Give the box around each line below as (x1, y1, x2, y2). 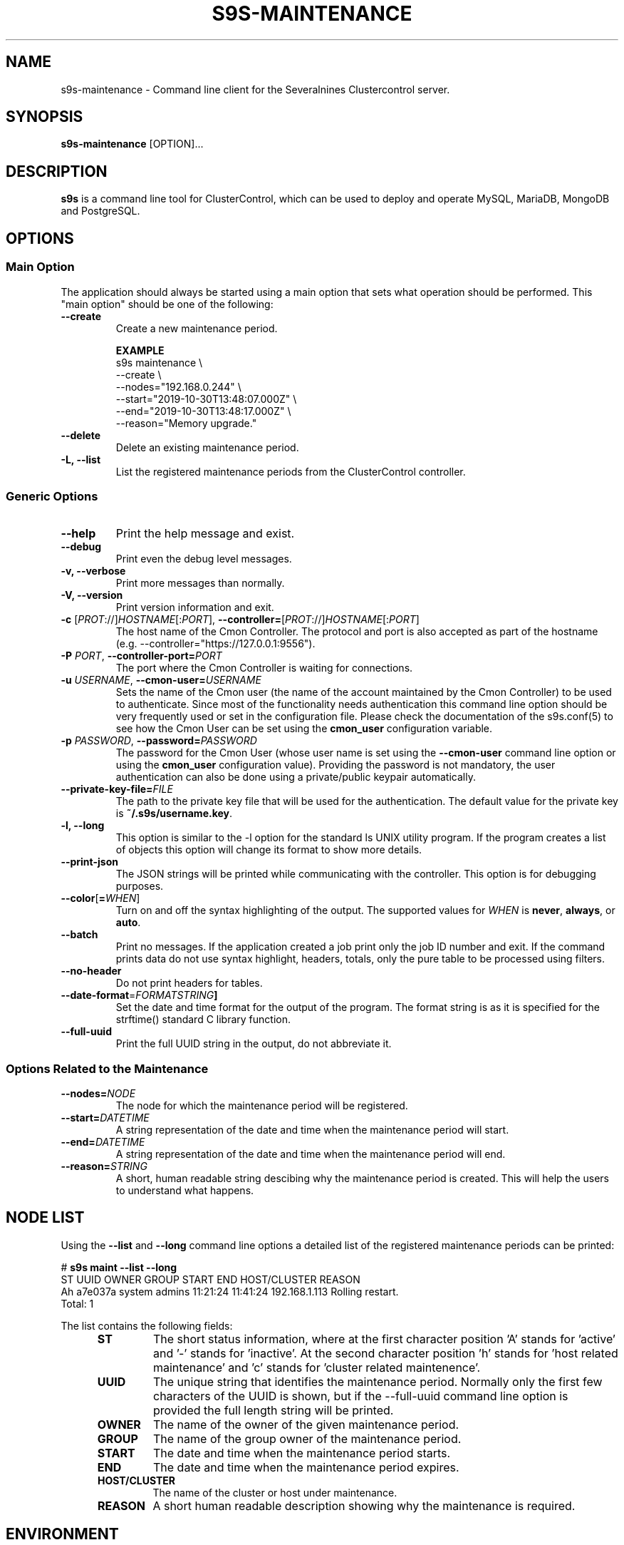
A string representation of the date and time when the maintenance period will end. (115, 1148, 506, 1160)
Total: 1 (61, 1297, 94, 1310)
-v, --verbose (61, 565, 126, 578)
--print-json (61, 856, 118, 868)
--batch (61, 928, 98, 941)
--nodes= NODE (61, 1087, 136, 1099)
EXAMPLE (115, 344, 165, 356)
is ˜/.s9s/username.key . (115, 807, 233, 820)
